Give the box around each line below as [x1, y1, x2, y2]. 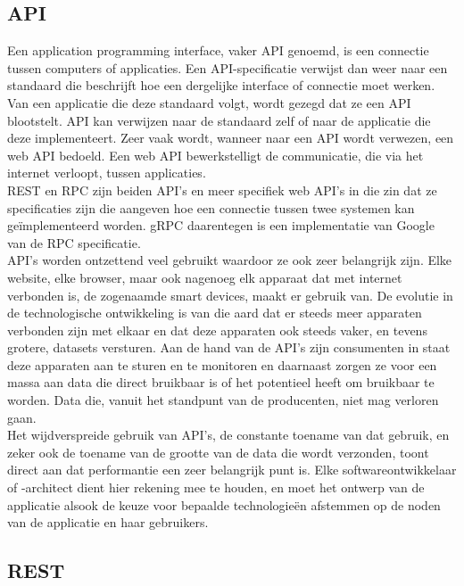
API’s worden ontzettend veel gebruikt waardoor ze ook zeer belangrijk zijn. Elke [7, 251, 452, 269]
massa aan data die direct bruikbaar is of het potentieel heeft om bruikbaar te [7, 373, 435, 392]
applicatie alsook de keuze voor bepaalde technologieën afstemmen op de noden [7, 495, 441, 514]
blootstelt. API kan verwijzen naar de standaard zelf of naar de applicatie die [7, 111, 431, 129]
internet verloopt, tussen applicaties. [7, 163, 206, 182]
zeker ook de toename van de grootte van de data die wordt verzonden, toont [7, 442, 429, 461]
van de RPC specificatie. [7, 233, 141, 252]
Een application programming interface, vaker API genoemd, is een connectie [7, 41, 429, 60]
